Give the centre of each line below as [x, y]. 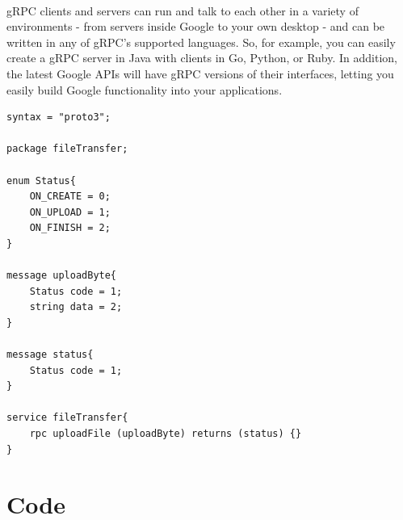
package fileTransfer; [67, 149]
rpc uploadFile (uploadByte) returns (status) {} [166, 434]
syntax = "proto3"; [59, 117]
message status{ [50, 355]
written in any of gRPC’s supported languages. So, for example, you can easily [201, 42]
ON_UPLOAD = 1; [70, 212]
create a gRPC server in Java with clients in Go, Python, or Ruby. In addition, [202, 58]
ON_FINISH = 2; [70, 228]
